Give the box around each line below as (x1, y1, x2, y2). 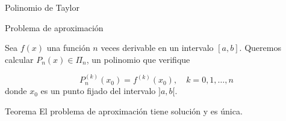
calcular (5, 53, 34, 65)
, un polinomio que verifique (86, 53, 190, 65)
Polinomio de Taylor (5, 1, 79, 13)
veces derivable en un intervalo (101, 41, 214, 54)
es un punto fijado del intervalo (40, 84, 156, 97)
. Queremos (239, 41, 281, 54)
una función (46, 41, 90, 54)
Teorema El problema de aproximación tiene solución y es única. (5, 104, 243, 117)
